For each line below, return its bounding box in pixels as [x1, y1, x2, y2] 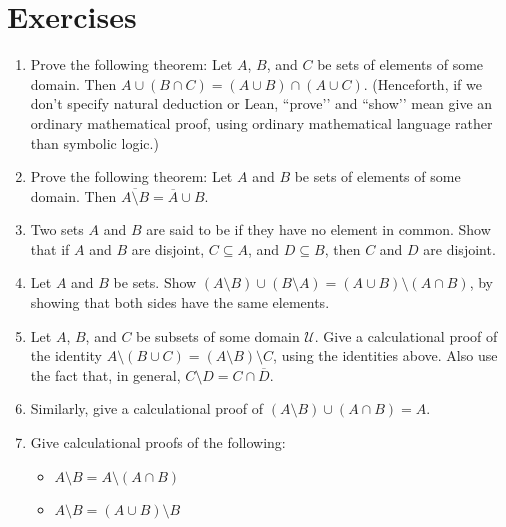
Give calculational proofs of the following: [30, 432, 286, 453]
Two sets [30, 219, 84, 240]
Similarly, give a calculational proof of [30, 398, 264, 419]
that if [30, 238, 70, 259]
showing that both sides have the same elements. [30, 292, 330, 313]
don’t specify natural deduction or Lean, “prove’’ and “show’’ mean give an [30, 93, 493, 114]
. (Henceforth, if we [363, 73, 482, 94]
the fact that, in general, [30, 364, 181, 385]
